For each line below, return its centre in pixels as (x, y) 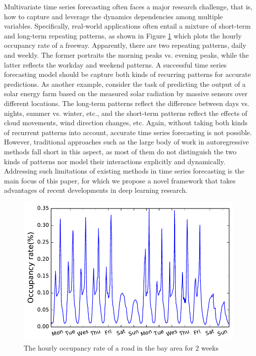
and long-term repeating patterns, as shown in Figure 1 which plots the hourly (123, 35)
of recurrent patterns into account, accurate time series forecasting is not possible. (128, 132)
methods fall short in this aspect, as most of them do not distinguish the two (120, 151)
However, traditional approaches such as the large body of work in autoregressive (127, 142)
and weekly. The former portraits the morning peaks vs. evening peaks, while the (127, 54)
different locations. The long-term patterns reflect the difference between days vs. (127, 103)
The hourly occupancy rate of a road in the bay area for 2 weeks (121, 348)
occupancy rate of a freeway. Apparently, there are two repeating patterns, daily (125, 45)
